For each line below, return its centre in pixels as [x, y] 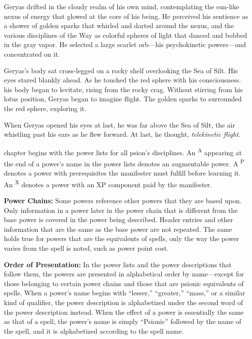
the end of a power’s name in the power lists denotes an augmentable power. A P [124, 162]
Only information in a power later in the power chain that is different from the [121, 210]
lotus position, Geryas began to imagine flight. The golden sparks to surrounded [123, 99]
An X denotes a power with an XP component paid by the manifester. [108, 183]
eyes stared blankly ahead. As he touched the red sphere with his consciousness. [123, 80]
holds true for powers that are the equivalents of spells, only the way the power [122, 238]
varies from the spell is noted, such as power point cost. [87, 248]
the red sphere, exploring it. [45, 108]
